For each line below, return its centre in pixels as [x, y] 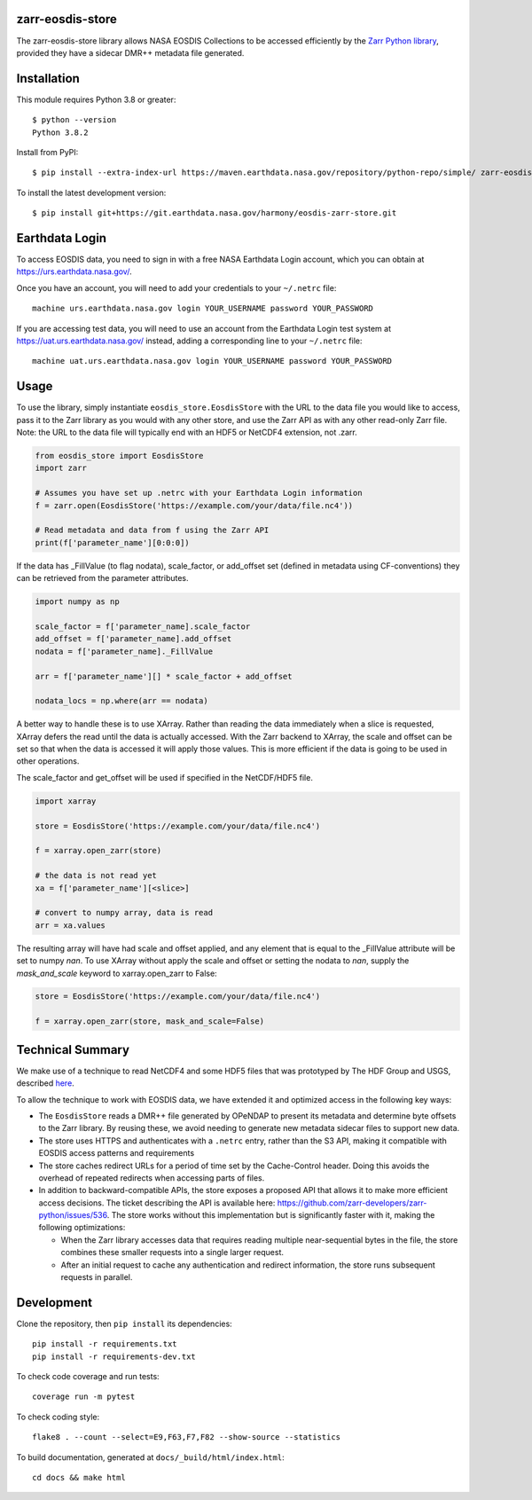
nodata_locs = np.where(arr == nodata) [121, 701]
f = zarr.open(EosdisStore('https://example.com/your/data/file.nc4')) [194, 505]
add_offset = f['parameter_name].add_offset [133, 639]
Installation [48, 79]
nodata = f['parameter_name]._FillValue [124, 651]
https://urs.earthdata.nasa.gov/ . [74, 271]
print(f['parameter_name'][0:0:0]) [112, 542]
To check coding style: [58, 1417]
